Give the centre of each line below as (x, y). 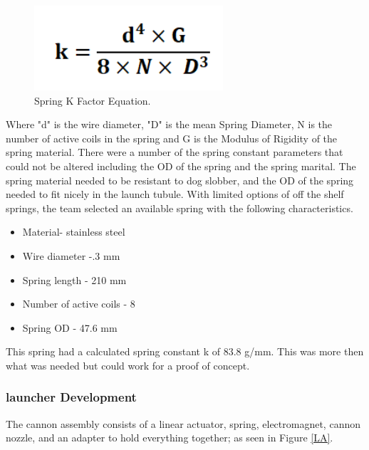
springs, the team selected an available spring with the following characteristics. (180, 208)
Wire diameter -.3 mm (71, 255)
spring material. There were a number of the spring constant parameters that (175, 152)
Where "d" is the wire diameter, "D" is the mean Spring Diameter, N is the (169, 124)
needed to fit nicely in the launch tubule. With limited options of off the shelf (175, 194)
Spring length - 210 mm (74, 279)
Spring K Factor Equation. (93, 100)
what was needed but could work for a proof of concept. (128, 365)
